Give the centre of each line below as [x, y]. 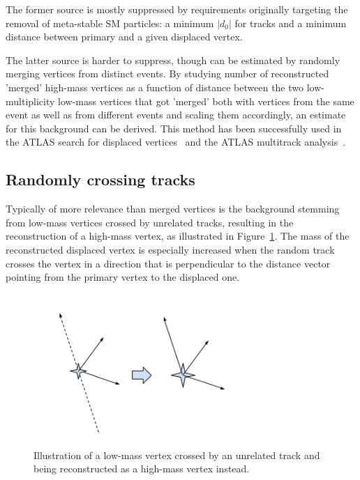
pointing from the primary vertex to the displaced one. [123, 277]
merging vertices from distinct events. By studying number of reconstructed [167, 73]
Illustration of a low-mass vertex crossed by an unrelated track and [177, 455]
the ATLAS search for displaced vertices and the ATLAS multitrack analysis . [176, 142]
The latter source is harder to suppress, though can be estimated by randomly [173, 60]
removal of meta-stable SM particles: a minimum [110, 23]
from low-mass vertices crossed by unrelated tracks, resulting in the [150, 222]
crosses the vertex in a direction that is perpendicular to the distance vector [168, 263]
